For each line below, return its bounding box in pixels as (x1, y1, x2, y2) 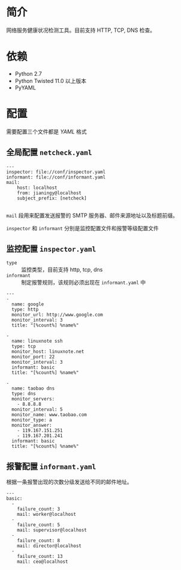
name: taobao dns (11, 385, 55, 391)
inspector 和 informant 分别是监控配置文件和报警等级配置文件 (6, 224, 159, 231)
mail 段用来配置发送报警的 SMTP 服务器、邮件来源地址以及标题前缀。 (6, 212, 179, 219)
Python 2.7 (14, 70, 42, 77)
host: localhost (17, 185, 58, 191)
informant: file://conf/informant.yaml (6, 174, 106, 180)
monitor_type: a (11, 417, 52, 423)
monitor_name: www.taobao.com (11, 412, 87, 418)
